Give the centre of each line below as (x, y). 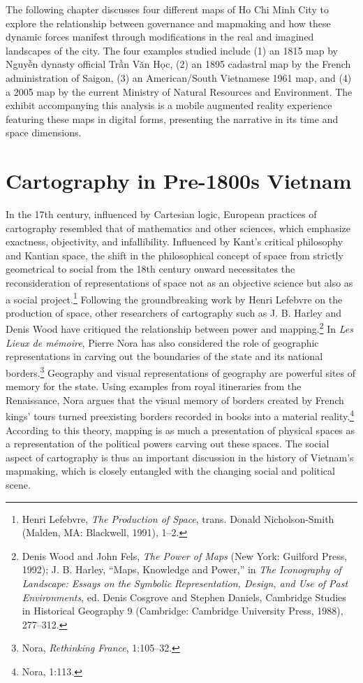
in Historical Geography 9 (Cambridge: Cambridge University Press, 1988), (183, 611)
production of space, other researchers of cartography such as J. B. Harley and (173, 312)
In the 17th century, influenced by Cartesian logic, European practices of (161, 214)
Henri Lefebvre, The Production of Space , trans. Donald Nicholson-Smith (178, 518)
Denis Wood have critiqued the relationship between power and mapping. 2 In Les (179, 328)
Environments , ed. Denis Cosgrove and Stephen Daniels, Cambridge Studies (184, 597)
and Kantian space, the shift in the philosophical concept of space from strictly (175, 255)
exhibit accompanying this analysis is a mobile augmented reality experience (169, 105)
